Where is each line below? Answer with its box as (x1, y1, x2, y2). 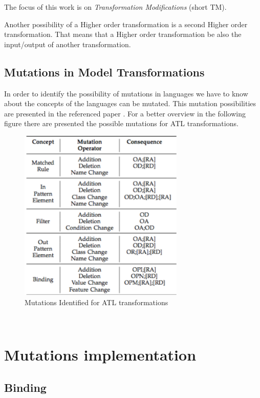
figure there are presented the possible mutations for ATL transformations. (4, 118, 239, 129)
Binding (4, 379, 47, 395)
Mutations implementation (4, 344, 197, 365)
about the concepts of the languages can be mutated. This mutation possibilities (4, 98, 256, 109)
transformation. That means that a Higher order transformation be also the (4, 29, 242, 39)
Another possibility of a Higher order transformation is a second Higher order (4, 18, 248, 29)
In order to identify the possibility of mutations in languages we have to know (4, 88, 248, 98)
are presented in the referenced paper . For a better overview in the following (4, 108, 246, 118)
